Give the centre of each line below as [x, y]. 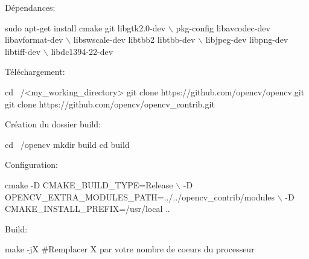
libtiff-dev [23, 51]
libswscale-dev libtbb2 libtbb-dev [134, 40]
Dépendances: [30, 7]
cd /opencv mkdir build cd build [67, 144]
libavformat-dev [34, 40]
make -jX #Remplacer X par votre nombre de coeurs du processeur [130, 249]
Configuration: [31, 165]
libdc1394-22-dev [82, 51]
